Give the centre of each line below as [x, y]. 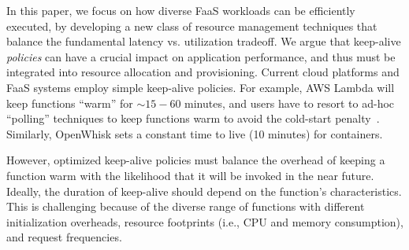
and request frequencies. [64, 237]
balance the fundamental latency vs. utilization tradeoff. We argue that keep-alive [204, 41]
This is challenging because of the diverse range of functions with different [186, 206]
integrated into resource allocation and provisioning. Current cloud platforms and [203, 72]
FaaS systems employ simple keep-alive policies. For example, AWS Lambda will [201, 87]
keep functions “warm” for [70, 103]
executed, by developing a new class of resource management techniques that [192, 26]
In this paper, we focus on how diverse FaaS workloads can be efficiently [181, 10]
